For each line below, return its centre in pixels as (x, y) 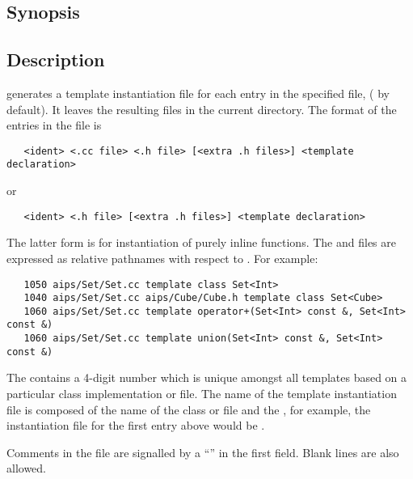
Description (56, 59)
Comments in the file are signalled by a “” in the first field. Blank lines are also (203, 452)
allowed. (26, 468)
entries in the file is (54, 125)
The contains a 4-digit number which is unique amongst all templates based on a (207, 377)
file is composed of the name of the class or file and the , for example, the (189, 409)
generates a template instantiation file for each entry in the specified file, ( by (198, 93)
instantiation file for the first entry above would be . (136, 425)
